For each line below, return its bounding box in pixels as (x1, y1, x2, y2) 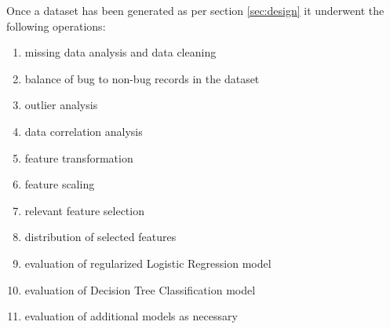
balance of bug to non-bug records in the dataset (24, 70, 260, 86)
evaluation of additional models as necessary (24, 308, 238, 324)
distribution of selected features (24, 228, 177, 245)
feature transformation (24, 149, 133, 166)
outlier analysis (24, 97, 98, 113)
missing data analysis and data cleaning (24, 44, 217, 60)
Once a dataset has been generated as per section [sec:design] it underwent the (6, 2, 385, 18)
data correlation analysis (24, 122, 143, 139)
